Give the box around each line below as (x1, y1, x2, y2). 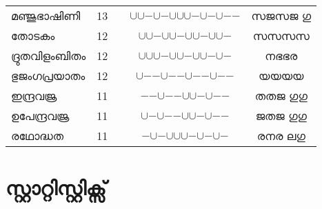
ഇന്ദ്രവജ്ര (11, 88, 57, 103)
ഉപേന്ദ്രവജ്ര (11, 108, 70, 123)
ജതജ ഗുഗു (255, 108, 307, 123)
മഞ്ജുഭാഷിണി (11, 8, 81, 23)
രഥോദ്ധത (11, 128, 64, 143)
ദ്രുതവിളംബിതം (11, 48, 86, 63)
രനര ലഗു (256, 128, 305, 143)
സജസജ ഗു (251, 8, 312, 23)
